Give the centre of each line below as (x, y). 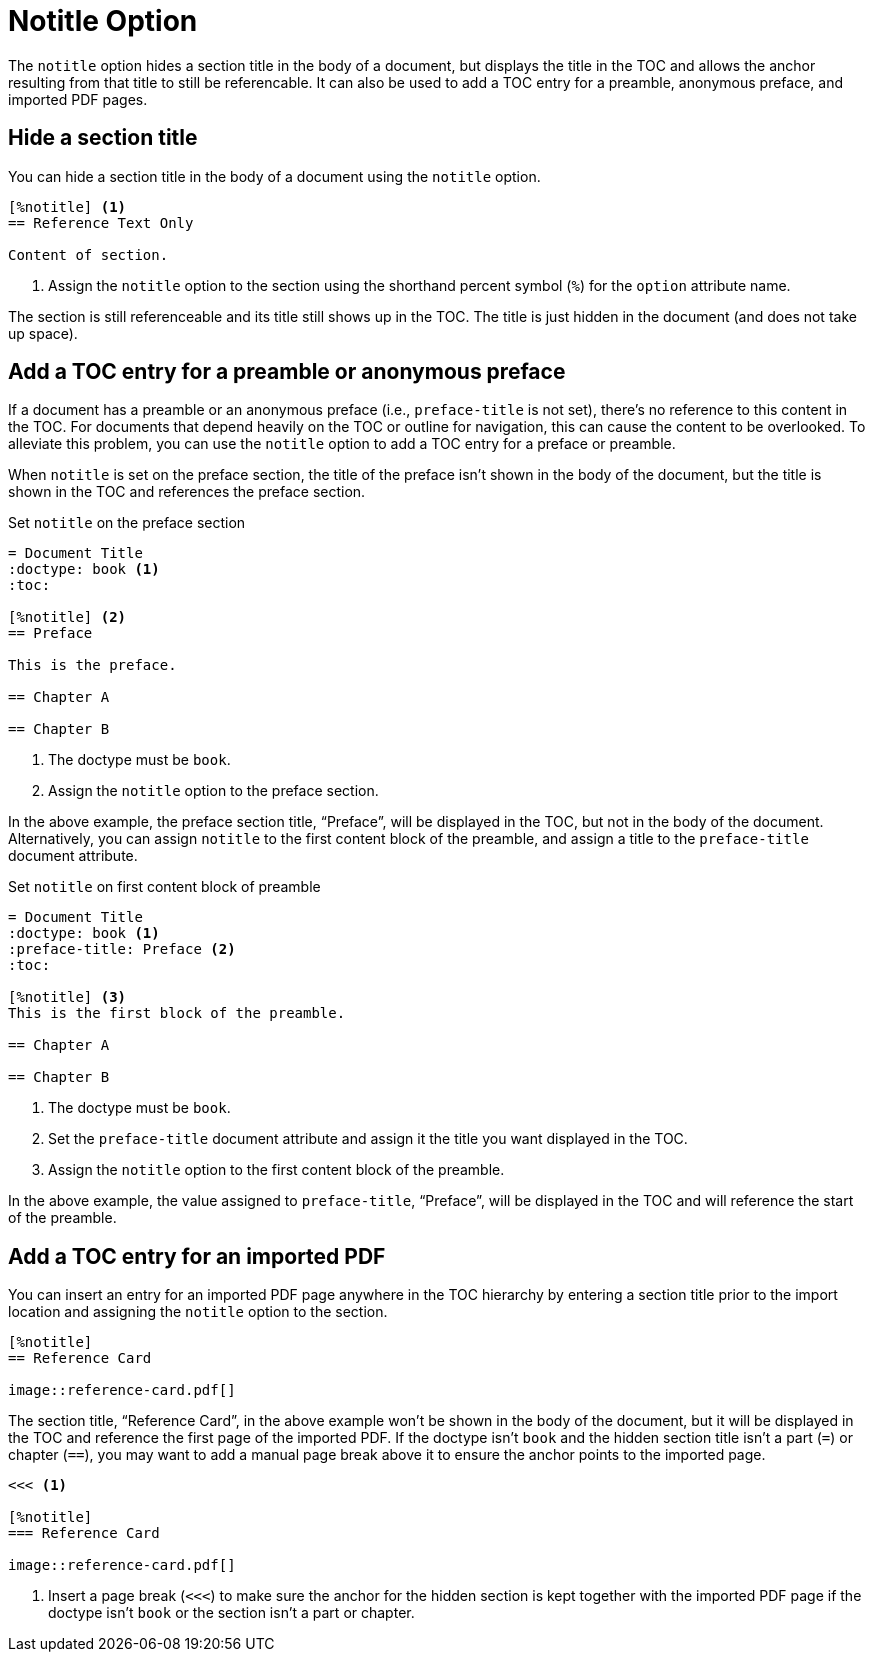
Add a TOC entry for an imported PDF (197, 1256)
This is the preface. (92, 665)
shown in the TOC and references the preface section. (187, 492)
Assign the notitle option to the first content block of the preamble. (276, 1170)
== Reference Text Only (101, 222)
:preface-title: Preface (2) (122, 949)
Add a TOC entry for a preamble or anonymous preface (287, 372)
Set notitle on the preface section (127, 523)
